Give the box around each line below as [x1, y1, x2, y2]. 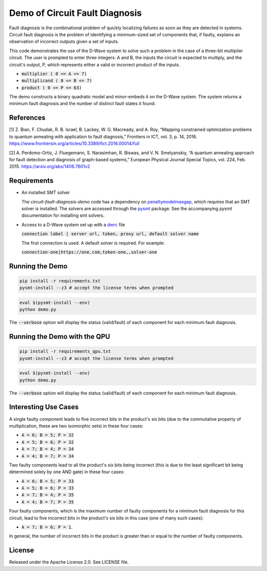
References [9, 114, 45, 122]
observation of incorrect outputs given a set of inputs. [9, 39, 119, 45]
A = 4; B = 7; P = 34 [21, 453, 74, 459]
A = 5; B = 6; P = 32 [21, 439, 74, 445]
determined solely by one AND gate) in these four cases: [9, 469, 125, 475]
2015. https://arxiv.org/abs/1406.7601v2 [9, 164, 90, 170]
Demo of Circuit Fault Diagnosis [9, 7, 142, 18]
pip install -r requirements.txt [19, 278, 101, 284]
